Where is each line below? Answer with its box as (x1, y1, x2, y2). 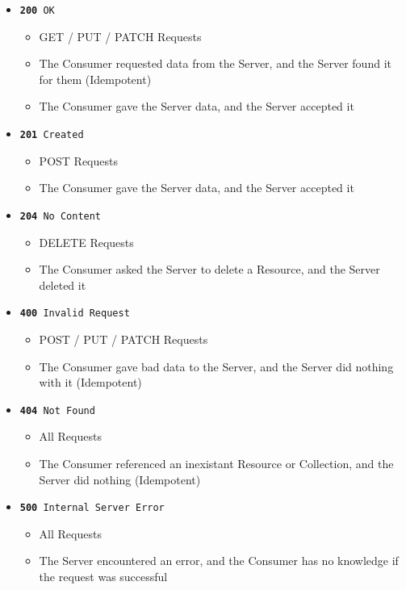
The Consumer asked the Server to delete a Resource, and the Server (39, 261, 380, 278)
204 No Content (19, 210, 102, 222)
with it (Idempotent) (39, 374, 142, 391)
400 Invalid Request (19, 308, 130, 320)
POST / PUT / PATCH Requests (39, 330, 208, 347)
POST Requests (39, 152, 118, 169)
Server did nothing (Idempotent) (39, 471, 201, 487)
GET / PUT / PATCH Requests (39, 27, 202, 44)
